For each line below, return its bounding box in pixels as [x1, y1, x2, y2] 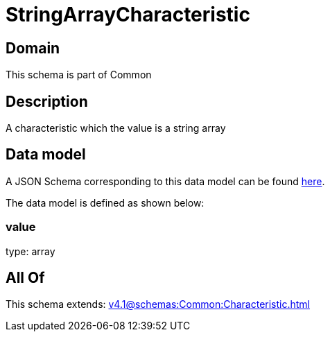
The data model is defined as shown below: [6, 196, 205, 209]
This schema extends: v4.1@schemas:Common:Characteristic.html [6, 298, 311, 311]
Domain [6, 39, 60, 57]
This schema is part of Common [6, 69, 152, 81]
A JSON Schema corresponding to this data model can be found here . [6, 175, 325, 187]
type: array [6, 245, 55, 257]
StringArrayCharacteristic [6, 3, 250, 26]
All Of [6, 269, 45, 287]
